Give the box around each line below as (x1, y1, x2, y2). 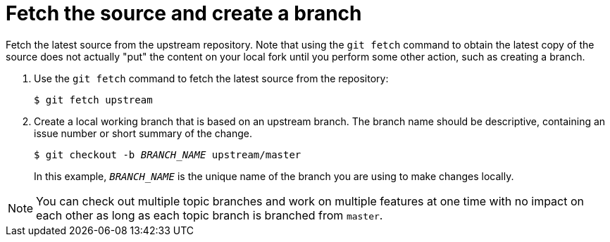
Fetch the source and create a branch (6, 1, 362, 25)
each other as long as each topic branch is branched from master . (36, 208, 383, 222)
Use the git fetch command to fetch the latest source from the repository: (34, 72, 389, 84)
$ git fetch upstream (34, 94, 153, 106)
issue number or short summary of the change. (34, 127, 252, 139)
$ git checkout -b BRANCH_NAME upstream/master (34, 148, 301, 160)
